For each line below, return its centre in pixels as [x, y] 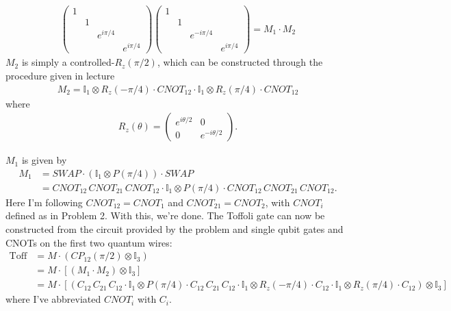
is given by [44, 160]
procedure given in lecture [60, 75]
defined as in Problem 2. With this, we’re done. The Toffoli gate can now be [165, 215]
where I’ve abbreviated [53, 299]
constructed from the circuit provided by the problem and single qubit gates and [175, 229]
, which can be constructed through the [240, 62]
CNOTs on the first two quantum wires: [89, 242]
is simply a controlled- [68, 62]
